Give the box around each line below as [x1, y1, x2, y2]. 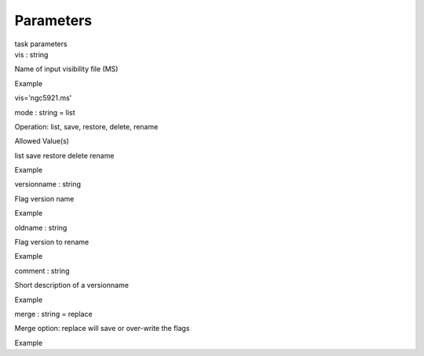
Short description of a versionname [14, 281, 130, 290]
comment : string [14, 266, 70, 275]
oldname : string [14, 223, 68, 232]
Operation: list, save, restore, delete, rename [14, 122, 159, 131]
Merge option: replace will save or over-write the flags [14, 324, 190, 333]
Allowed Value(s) [14, 136, 70, 146]
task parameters [14, 39, 68, 49]
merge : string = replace [14, 309, 93, 318]
